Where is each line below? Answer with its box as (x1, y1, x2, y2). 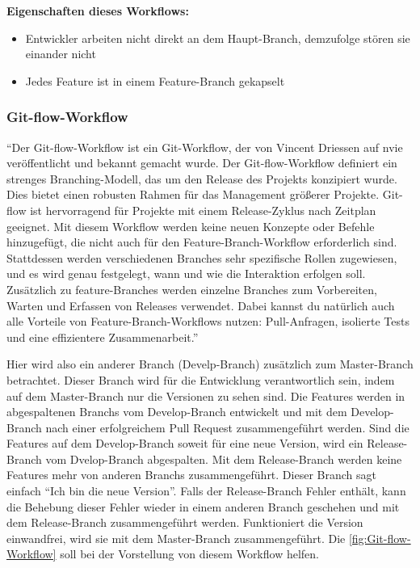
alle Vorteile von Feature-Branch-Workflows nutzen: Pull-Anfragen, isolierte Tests (6, 313, 409, 330)
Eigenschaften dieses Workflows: (6, 2, 189, 19)
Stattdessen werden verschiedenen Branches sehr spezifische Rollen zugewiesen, (6, 249, 397, 266)
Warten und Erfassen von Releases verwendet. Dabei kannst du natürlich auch (6, 297, 395, 313)
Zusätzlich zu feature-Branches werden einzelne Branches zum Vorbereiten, (6, 280, 377, 297)
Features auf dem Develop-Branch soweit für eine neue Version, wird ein (6, 435, 363, 452)
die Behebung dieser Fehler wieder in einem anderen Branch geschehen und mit (6, 498, 400, 515)
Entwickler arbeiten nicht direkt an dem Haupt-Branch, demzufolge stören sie (25, 29, 410, 46)
